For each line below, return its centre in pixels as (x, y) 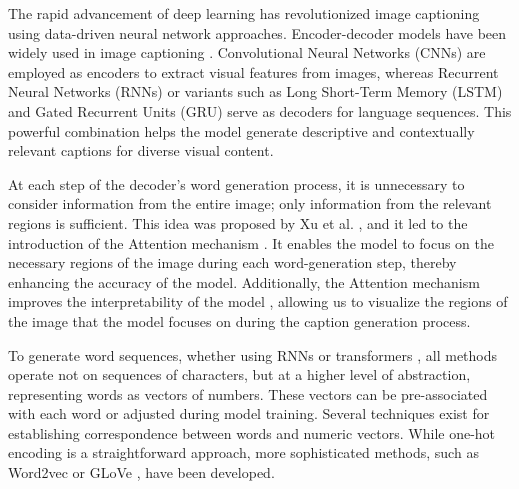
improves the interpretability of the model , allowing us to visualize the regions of (258, 301)
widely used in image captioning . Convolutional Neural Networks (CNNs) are (247, 52)
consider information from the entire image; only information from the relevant (250, 203)
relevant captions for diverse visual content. (141, 150)
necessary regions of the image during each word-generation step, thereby (232, 262)
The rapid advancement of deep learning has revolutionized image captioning (244, 13)
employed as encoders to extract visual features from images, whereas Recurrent (253, 71)
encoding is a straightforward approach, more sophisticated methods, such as (243, 452)
